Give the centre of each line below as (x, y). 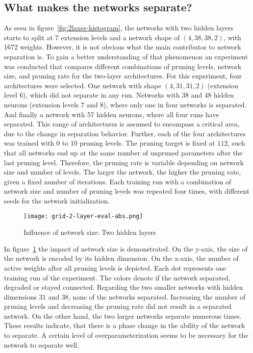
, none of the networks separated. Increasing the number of (157, 296)
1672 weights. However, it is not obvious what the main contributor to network (123, 47)
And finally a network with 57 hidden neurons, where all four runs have (112, 114)
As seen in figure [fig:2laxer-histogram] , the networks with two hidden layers (119, 28)
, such (236, 143)
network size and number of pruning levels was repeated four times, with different (127, 191)
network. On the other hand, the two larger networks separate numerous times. (123, 315)
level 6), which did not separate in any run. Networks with (92, 95)
